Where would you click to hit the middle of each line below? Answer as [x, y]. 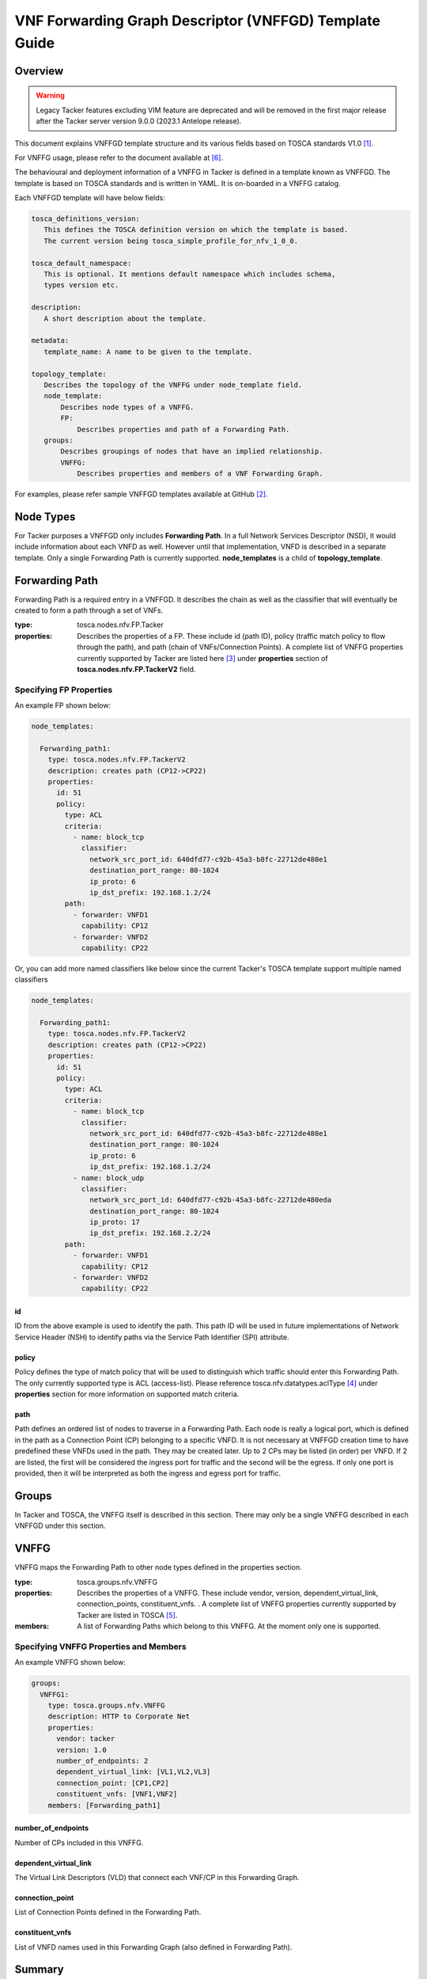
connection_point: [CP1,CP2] [113, 1783]
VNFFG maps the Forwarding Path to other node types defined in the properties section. [158, 1567]
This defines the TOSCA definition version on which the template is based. [196, 230]
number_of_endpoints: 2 [102, 1761]
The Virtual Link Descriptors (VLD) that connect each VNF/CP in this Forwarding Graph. [157, 1877]
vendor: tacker [86, 1739]
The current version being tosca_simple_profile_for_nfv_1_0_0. [171, 241]
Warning [50, 96]
